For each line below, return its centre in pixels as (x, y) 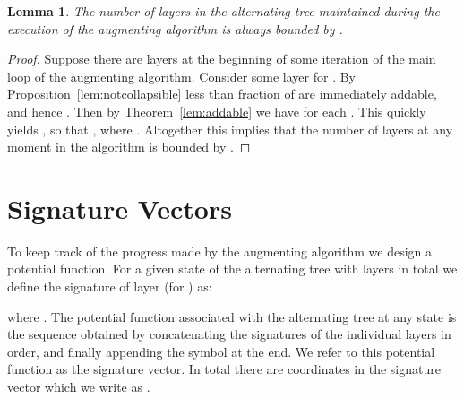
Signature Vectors (120, 208)
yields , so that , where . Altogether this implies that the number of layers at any (230, 129)
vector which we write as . (79, 387)
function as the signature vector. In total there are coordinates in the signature (224, 369)
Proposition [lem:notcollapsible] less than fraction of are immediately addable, (222, 94)
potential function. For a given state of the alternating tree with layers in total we (232, 269)
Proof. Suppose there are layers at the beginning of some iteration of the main (222, 59)
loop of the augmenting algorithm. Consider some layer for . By (182, 76)
